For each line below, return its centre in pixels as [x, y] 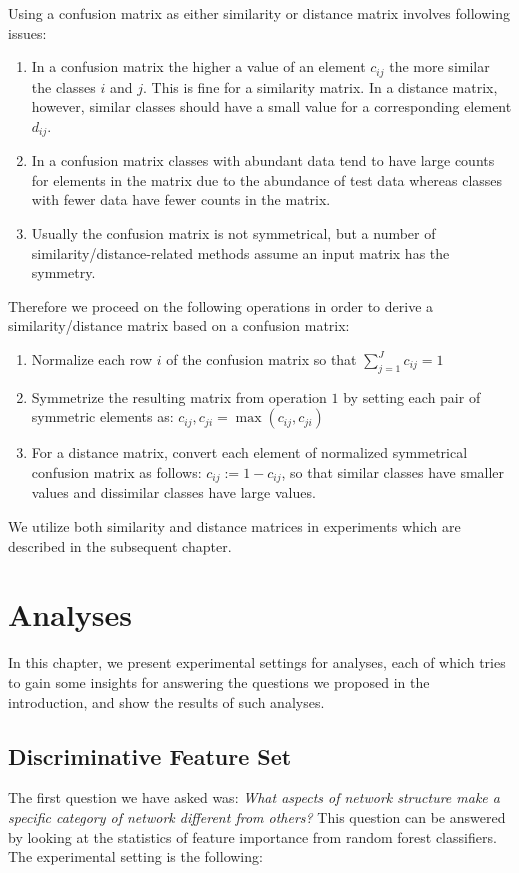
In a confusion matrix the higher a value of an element [198, 66]
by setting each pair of [412, 396]
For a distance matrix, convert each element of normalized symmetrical [249, 452]
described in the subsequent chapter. [120, 545]
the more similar [439, 66]
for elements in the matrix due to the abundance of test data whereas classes [267, 179]
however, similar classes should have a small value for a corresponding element [271, 106]
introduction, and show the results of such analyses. [166, 701]
